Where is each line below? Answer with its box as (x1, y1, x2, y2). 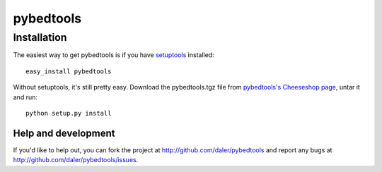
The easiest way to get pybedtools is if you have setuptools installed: (13, 51, 215, 59)
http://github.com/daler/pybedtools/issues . (13, 156, 139, 164)
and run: (13, 92, 38, 102)
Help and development (13, 127, 115, 139)
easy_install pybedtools (25, 67, 112, 75)
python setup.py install (25, 109, 112, 117)
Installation (13, 31, 67, 44)
